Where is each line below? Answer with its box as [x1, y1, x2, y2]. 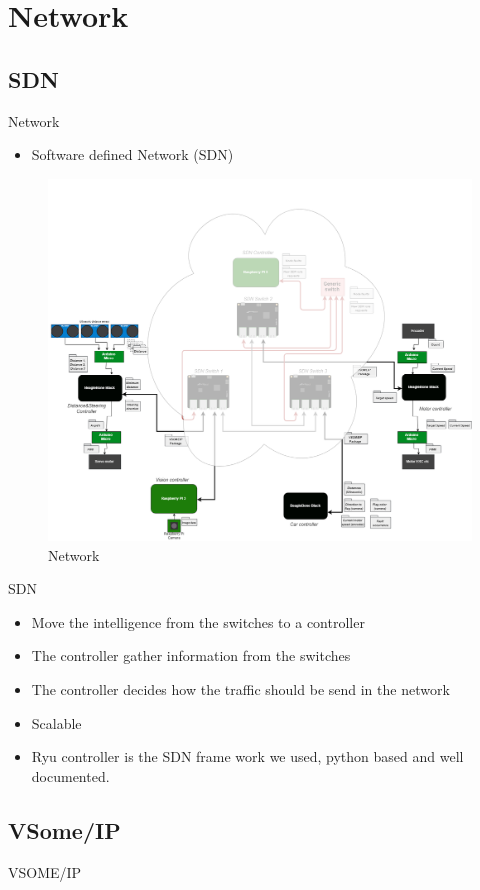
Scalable [31, 712, 82, 733]
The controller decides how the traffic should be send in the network [31, 679, 450, 700]
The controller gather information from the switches [31, 645, 351, 666]
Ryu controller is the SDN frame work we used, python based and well [31, 746, 464, 767]
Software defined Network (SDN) [31, 144, 234, 165]
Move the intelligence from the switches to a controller [31, 611, 365, 632]
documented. [31, 765, 110, 786]
